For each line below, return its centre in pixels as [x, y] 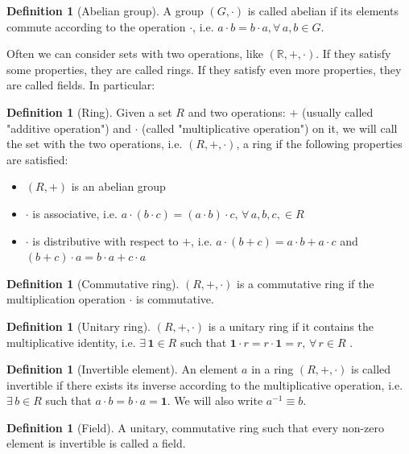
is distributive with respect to [105, 240]
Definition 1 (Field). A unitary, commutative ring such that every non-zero [196, 427]
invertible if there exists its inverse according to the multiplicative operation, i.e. [205, 384]
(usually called [337, 111]
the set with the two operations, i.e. [95, 144]
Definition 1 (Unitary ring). [78, 326]
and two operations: [237, 111]
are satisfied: [37, 159]
